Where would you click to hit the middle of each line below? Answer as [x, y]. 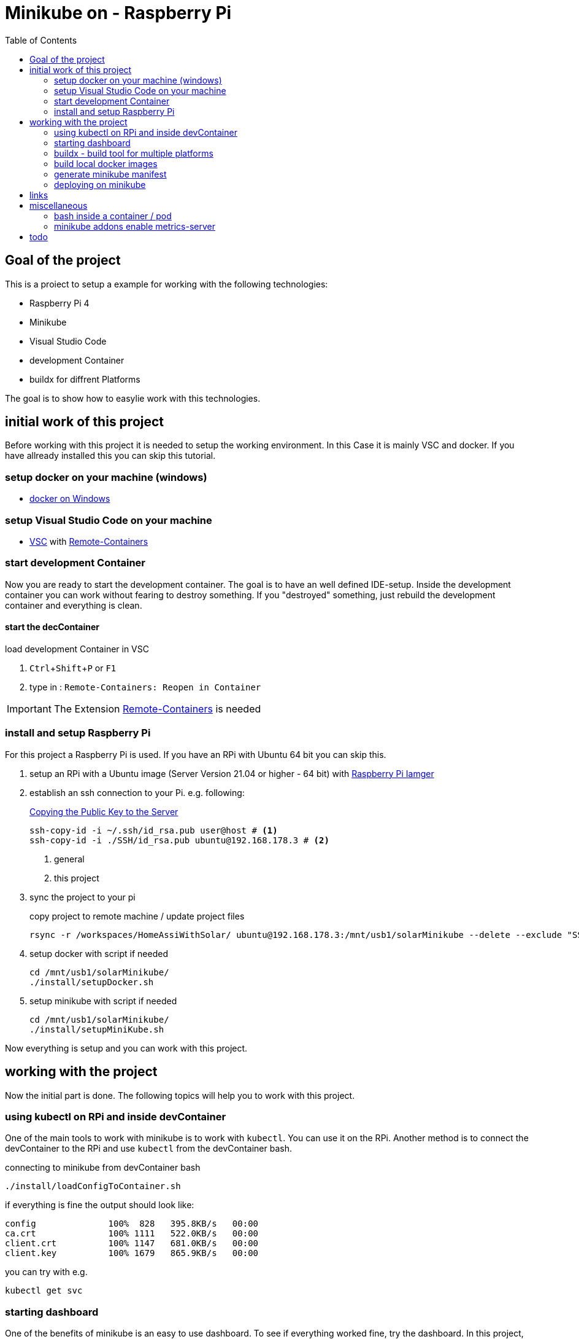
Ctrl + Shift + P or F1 [73, 668]
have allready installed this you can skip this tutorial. [110, 456]
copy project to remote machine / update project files [137, 916]
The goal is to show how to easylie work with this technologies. [133, 398]
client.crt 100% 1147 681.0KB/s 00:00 [132, 1243]
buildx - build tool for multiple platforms [134, 153]
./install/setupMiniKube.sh [97, 1029]
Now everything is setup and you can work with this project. [126, 1048]
